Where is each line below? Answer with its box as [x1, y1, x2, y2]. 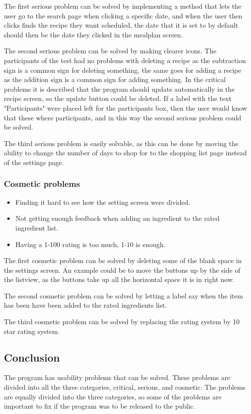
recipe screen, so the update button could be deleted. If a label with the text [4, 93, 232, 103]
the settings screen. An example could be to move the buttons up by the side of [4, 265, 240, 275]
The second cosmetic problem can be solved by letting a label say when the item [4, 290, 243, 300]
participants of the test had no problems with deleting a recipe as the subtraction [4, 55, 246, 65]
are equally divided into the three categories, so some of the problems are [4, 391, 221, 401]
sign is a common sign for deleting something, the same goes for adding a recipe [4, 65, 241, 75]
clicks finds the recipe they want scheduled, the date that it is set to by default [4, 20, 238, 30]
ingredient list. [15, 222, 59, 232]
